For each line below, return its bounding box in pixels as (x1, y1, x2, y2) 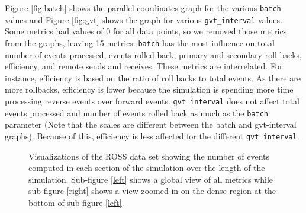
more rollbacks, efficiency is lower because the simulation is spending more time (5, 83, 294, 96)
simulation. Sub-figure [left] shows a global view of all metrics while (28, 173, 273, 185)
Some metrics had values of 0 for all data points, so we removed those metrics (5, 25, 287, 37)
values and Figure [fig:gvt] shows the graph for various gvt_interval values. (5, 13, 282, 26)
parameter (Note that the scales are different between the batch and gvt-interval (5, 118, 297, 131)
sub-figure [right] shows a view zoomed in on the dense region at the (28, 185, 276, 197)
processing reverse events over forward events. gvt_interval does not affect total (5, 94, 299, 107)
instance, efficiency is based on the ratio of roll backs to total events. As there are (5, 71, 301, 84)
